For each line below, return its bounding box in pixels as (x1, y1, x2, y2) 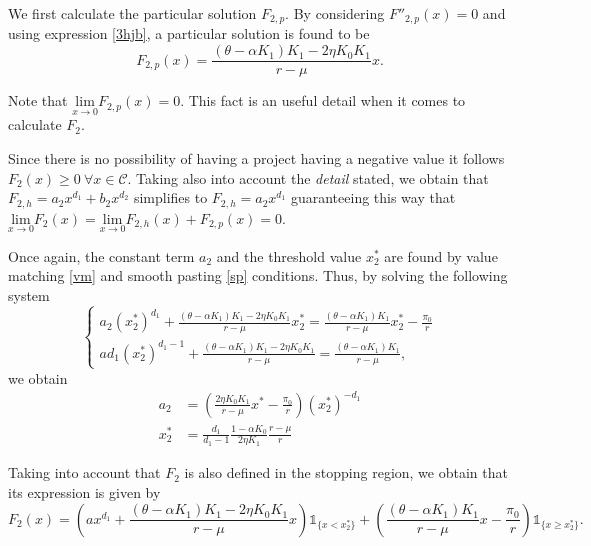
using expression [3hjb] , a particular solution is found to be (8, 23, 370, 44)
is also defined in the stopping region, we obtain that (184, 462, 508, 483)
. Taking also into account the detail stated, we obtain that (127, 167, 489, 188)
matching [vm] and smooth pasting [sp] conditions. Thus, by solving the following (8, 265, 508, 286)
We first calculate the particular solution (8, 3, 257, 23)
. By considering (285, 3, 385, 23)
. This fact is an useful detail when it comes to (180, 90, 466, 111)
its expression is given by (8, 482, 161, 503)
